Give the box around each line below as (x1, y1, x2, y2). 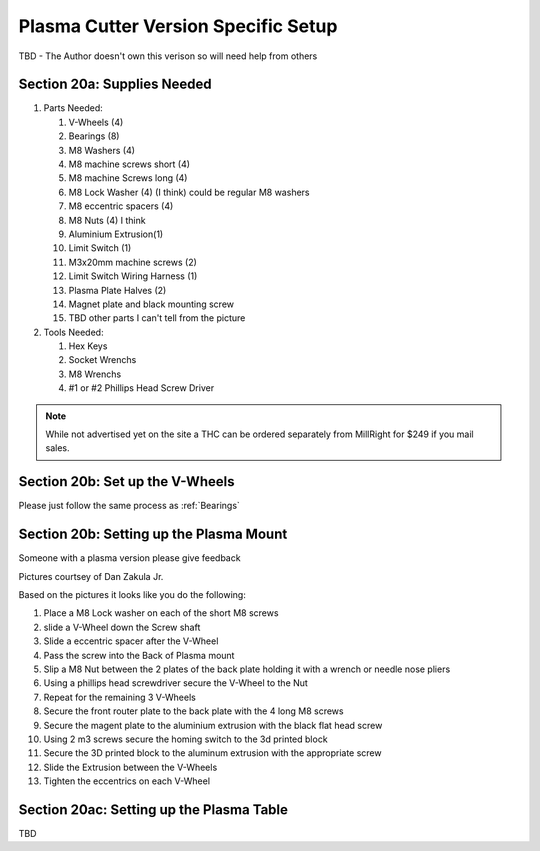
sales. (45, 442, 70, 454)
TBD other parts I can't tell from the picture (68, 312, 246, 324)
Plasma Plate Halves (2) (68, 284, 167, 296)
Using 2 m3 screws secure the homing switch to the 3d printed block (43, 733, 329, 745)
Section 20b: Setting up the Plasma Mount (18, 526, 288, 543)
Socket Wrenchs (68, 354, 137, 366)
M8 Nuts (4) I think (68, 214, 146, 226)
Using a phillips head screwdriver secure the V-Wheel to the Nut (43, 677, 309, 689)
